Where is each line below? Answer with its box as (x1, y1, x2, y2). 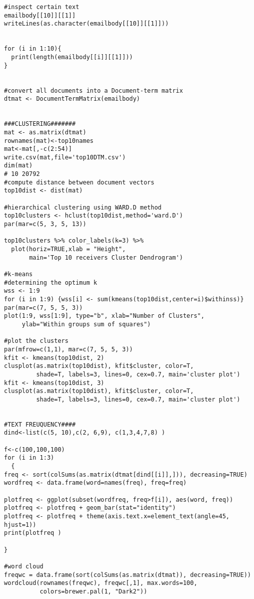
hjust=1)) (4, 521, 36, 528)
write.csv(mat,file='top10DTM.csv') (4, 153, 126, 161)
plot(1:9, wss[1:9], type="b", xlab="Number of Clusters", (4, 312, 204, 320)
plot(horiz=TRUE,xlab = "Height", (11, 246, 126, 253)
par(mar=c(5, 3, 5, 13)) (4, 221, 86, 228)
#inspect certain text (4, 4, 79, 11)
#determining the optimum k (4, 279, 97, 286)
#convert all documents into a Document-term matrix (4, 87, 183, 94)
